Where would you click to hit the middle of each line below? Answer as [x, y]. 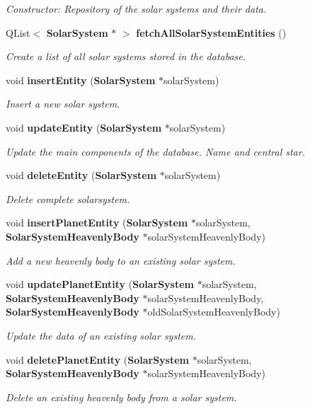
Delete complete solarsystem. [68, 198]
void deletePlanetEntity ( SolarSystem [98, 359]
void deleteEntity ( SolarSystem [81, 175]
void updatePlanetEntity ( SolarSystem [100, 284]
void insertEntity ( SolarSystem [81, 80]
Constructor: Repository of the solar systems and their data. [136, 8]
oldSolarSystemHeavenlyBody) [214, 312]
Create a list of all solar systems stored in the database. [126, 56]
